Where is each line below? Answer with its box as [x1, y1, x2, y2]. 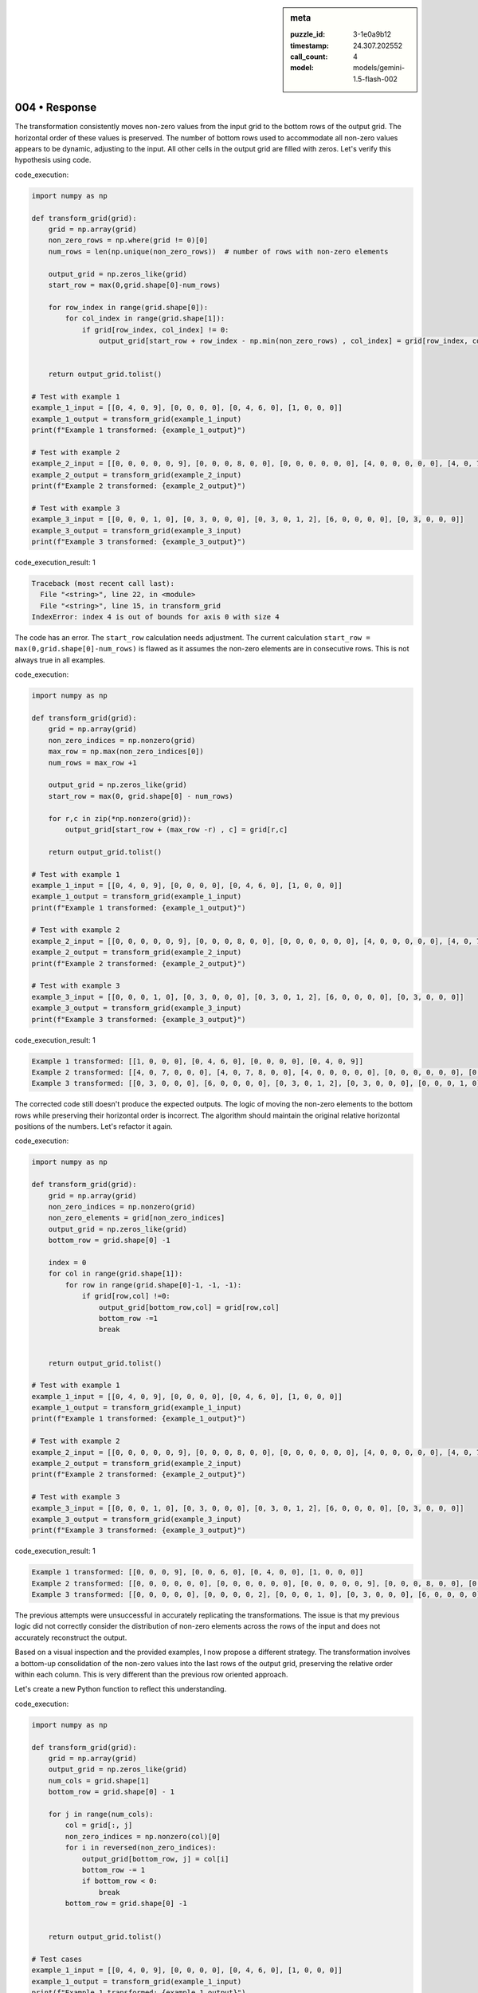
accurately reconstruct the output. [14, 1633, 127, 1642]
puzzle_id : [290, 29, 326, 39]
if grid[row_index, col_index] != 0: [81, 325, 229, 334]
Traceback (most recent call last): [31, 579, 175, 588]
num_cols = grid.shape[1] [48, 1776, 150, 1785]
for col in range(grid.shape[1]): [48, 1269, 183, 1279]
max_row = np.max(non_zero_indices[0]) [48, 747, 205, 757]
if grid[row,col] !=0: [81, 1291, 170, 1301]
